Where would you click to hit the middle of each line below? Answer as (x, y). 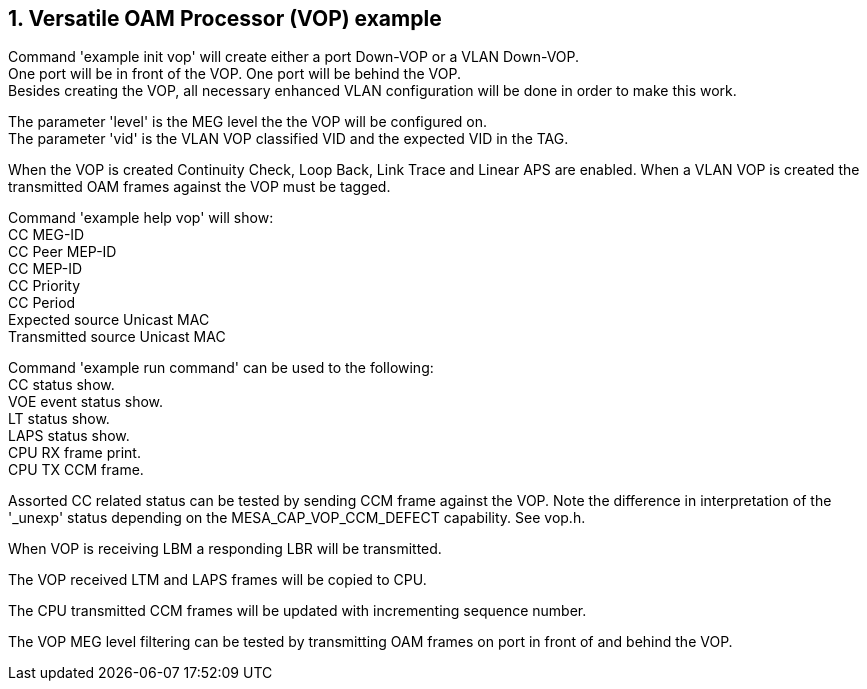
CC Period (42, 303)
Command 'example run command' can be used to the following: (221, 368)
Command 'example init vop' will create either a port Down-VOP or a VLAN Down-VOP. (294, 57)
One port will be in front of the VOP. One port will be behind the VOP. (234, 74)
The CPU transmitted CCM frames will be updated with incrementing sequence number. (297, 611)
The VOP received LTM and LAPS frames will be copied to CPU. (217, 580)
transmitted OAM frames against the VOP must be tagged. (199, 187)
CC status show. (61, 385)
